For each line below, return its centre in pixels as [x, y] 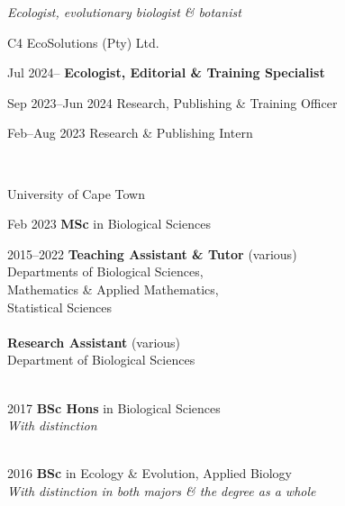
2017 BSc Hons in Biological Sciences [114, 407]
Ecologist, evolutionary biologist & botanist [124, 12]
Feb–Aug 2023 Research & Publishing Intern [130, 133]
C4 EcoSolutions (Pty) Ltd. [83, 42]
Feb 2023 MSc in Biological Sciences [109, 224]
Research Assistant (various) [94, 342]
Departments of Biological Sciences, [105, 271]
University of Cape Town [76, 193]
